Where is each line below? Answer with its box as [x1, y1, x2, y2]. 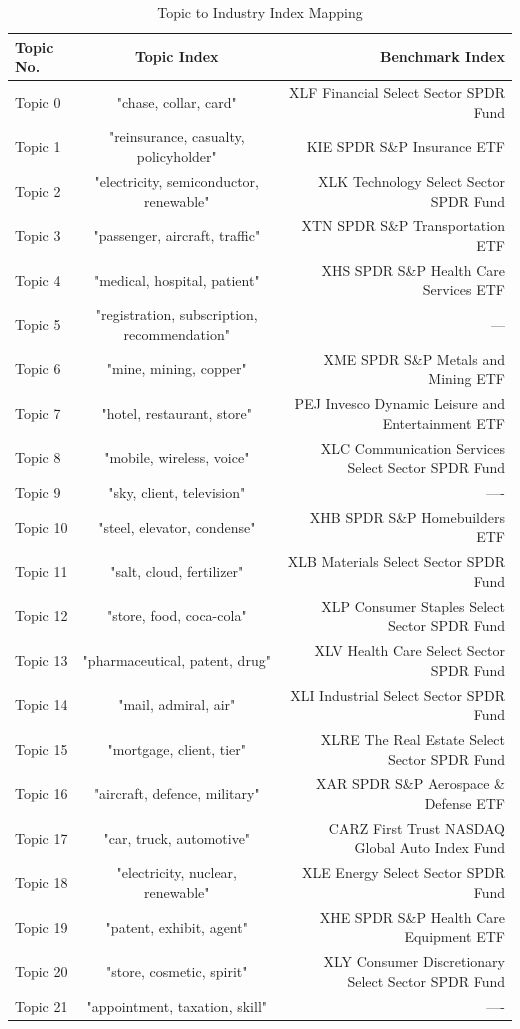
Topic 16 [15, 783, 68, 804]
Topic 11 [15, 561, 68, 582]
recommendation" [123, 323, 230, 344]
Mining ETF [428, 368, 505, 389]
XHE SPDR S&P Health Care [319, 906, 505, 927]
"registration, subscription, [95, 304, 258, 325]
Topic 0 [15, 91, 61, 112]
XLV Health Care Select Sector [314, 640, 505, 661]
